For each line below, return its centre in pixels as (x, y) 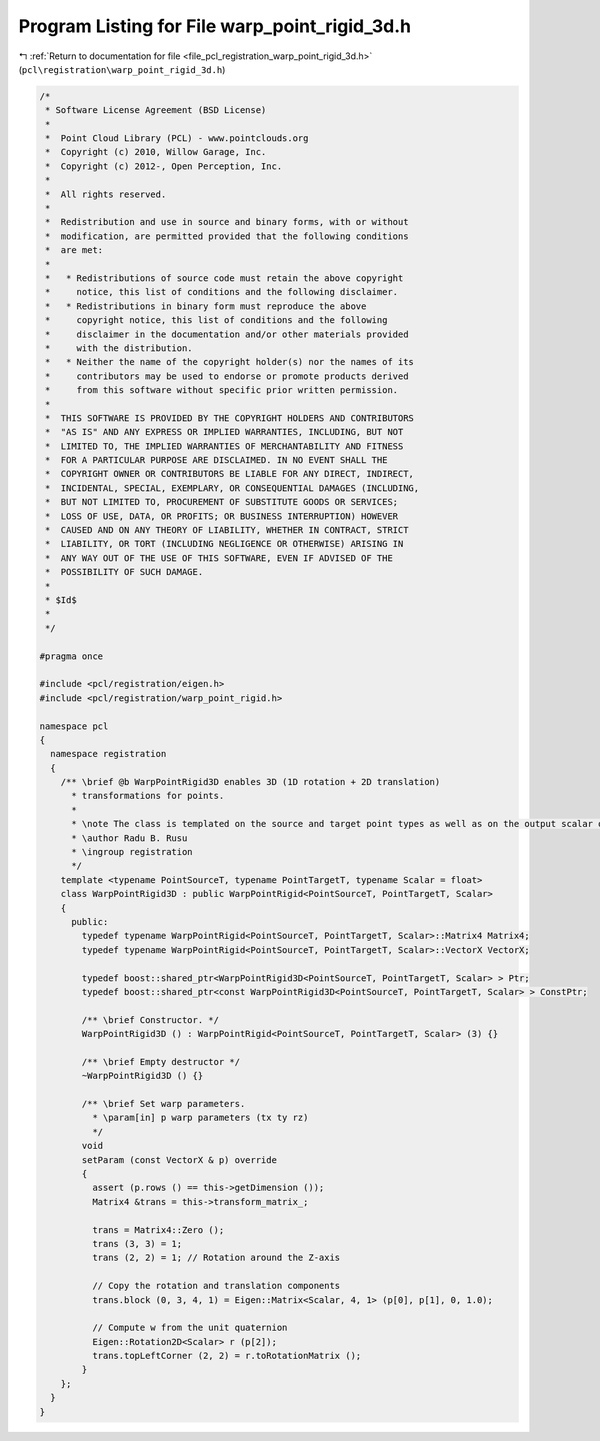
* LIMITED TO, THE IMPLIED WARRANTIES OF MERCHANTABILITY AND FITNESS (224, 446)
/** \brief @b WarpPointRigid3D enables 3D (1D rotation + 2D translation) (250, 782)
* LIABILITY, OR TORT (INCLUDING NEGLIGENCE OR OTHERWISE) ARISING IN (224, 544)
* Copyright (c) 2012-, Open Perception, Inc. (164, 166)
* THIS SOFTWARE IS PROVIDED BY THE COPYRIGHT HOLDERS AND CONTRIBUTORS (230, 418)
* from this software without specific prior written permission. (222, 390)
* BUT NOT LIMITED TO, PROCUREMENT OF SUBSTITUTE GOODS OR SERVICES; (222, 502)
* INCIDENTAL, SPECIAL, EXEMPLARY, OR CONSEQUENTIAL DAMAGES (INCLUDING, (232, 488)
